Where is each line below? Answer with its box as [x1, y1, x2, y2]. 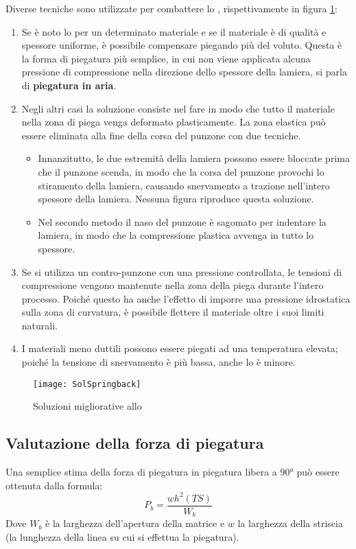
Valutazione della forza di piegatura [5, 432, 264, 454]
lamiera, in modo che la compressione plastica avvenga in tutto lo [38, 228, 314, 242]
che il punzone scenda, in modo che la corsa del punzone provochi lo [38, 164, 324, 178]
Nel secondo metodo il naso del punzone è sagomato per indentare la [38, 214, 327, 229]
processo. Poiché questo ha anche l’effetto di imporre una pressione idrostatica [21, 291, 351, 305]
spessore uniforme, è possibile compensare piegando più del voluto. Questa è [21, 38, 342, 52]
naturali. [21, 318, 58, 332]
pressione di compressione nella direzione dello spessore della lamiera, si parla [21, 65, 347, 79]
